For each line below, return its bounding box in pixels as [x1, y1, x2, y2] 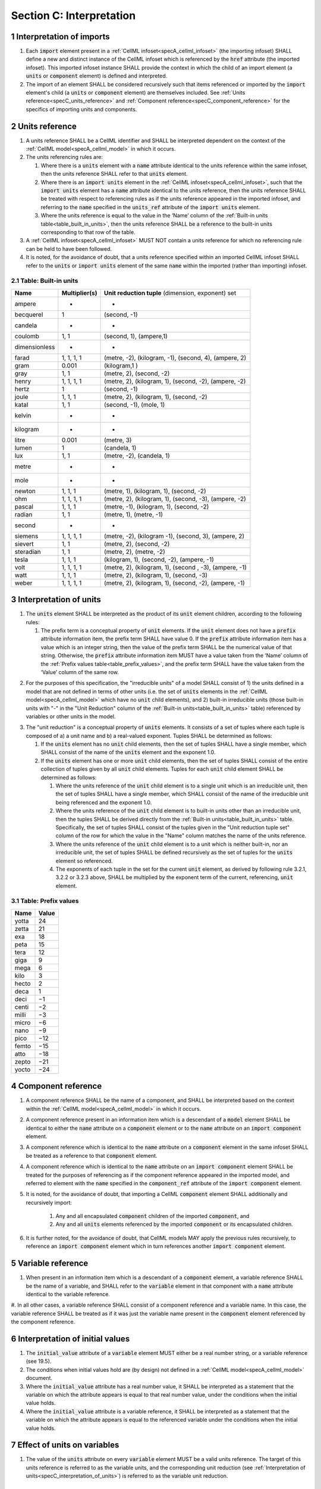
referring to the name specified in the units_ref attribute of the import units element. [40, 203, 260, 211]
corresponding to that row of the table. [40, 229, 136, 235]
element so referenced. [55, 857, 113, 864]
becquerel [14, 310, 43, 319]
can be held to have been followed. [26, 245, 112, 253]
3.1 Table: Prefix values [11, 897, 79, 905]
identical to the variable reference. [26, 1290, 110, 1298]
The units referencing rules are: [26, 154, 103, 161]
